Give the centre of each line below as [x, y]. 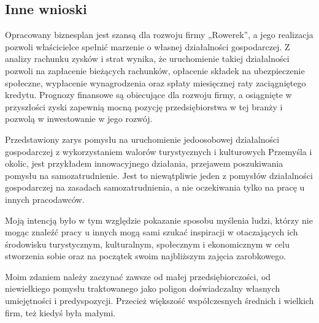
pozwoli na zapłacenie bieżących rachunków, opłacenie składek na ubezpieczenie [155, 70]
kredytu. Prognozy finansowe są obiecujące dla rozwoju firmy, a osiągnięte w [148, 95]
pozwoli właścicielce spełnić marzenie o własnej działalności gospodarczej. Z [148, 46]
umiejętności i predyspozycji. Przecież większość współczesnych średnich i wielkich [159, 301]
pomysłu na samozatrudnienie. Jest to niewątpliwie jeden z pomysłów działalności [159, 175]
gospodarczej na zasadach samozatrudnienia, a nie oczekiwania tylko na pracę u [155, 187]
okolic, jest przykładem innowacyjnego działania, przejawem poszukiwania [144, 163]
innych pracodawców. [45, 199]
